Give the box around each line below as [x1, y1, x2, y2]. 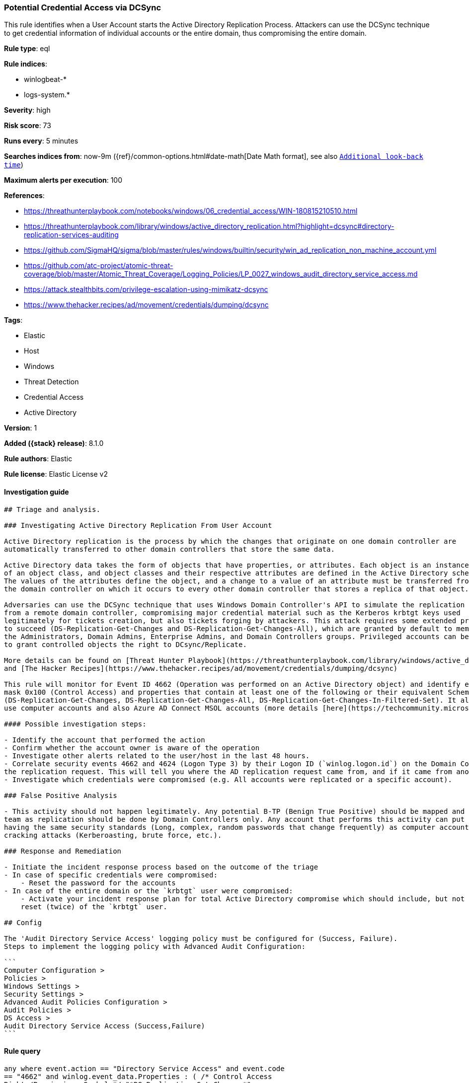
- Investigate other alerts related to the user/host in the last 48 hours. [4, 751, 310, 760]
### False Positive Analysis [4, 791, 117, 799]
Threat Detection [24, 377, 79, 386]
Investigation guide [4, 487, 69, 496]
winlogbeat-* [24, 75, 67, 84]
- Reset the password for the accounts [20, 878, 176, 887]
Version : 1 [4, 424, 37, 433]
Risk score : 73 [4, 121, 51, 130]
